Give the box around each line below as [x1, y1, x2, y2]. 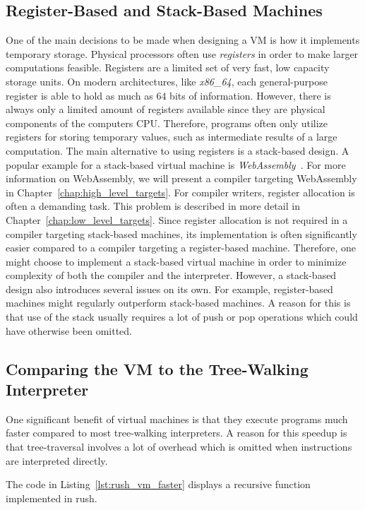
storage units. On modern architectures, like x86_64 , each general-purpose [6, 73, 328, 88]
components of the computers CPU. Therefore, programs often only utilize [6, 115, 328, 130]
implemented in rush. [6, 490, 97, 505]
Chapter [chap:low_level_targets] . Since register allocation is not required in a [6, 212, 348, 227]
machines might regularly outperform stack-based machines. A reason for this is [6, 295, 351, 310]
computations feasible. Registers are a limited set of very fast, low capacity [6, 60, 330, 75]
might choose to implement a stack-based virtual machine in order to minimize [6, 254, 347, 268]
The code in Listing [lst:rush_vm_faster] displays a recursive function [6, 477, 311, 492]
